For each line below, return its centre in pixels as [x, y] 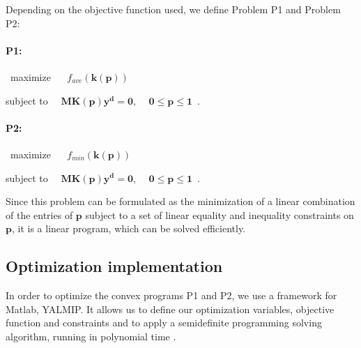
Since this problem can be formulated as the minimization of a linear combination [180, 201]
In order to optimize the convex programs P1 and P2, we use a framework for [171, 295]
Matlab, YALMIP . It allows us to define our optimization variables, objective [170, 309]
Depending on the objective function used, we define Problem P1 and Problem [173, 9]
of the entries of [39, 214]
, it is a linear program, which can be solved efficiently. [129, 228]
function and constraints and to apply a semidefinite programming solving [164, 323]
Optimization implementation [114, 266]
